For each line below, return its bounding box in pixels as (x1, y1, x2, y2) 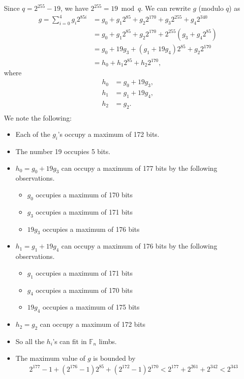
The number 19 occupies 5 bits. (15, 146, 111, 156)
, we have (61, 3, 89, 13)
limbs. (98, 336, 117, 346)
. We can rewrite (141, 3, 191, 13)
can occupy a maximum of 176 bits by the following (61, 241, 217, 251)
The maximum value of (15, 352, 86, 363)
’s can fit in (53, 336, 87, 346)
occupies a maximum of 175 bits (42, 302, 140, 312)
